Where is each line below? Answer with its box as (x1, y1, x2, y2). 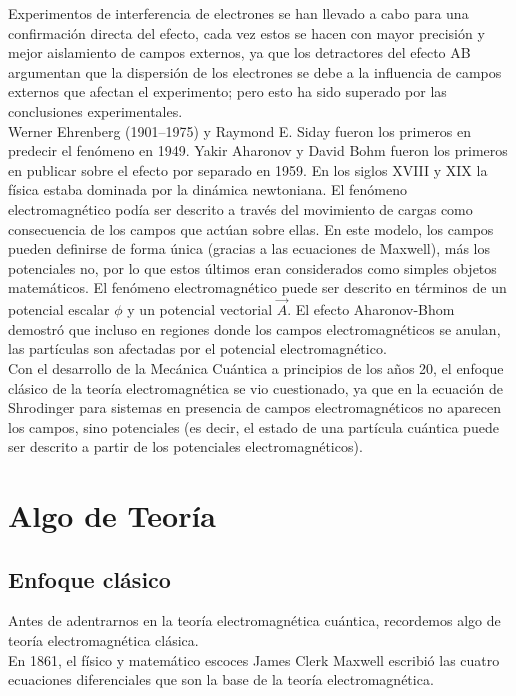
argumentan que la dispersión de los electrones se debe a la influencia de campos (8, 61, 502, 82)
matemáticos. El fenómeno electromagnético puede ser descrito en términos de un (8, 277, 507, 298)
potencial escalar (8, 299, 110, 320)
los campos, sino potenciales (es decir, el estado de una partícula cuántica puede (8, 416, 499, 437)
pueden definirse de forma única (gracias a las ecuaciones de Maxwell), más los (8, 238, 490, 259)
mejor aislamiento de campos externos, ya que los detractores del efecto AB (8, 42, 471, 63)
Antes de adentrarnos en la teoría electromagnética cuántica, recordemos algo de (8, 610, 501, 631)
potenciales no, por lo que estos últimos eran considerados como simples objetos (8, 257, 497, 278)
